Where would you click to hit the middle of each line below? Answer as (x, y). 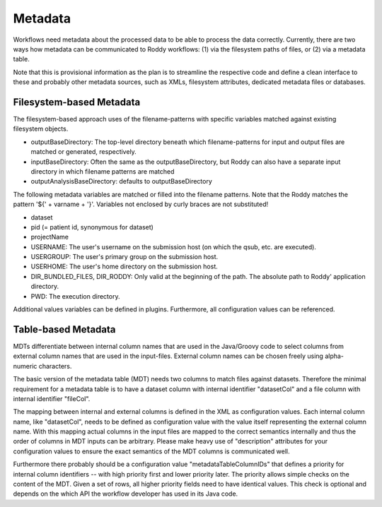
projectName (50, 237)
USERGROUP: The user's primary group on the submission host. (125, 257)
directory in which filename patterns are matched (103, 171)
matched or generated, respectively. (84, 152)
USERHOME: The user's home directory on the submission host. (125, 267)
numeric (25, 366)
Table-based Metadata (64, 329)
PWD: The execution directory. (75, 296)
